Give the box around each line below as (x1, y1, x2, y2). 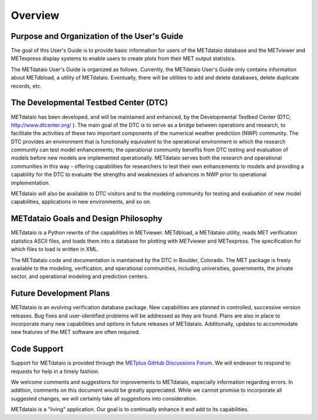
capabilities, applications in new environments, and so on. (11, 198, 151, 206)
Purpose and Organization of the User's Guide (11, 31, 184, 41)
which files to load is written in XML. (11, 246, 99, 253)
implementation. (11, 179, 50, 186)
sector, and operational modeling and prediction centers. (11, 273, 149, 280)
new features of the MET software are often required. (11, 329, 141, 336)
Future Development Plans (11, 289, 110, 299)
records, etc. (11, 82, 42, 90)
